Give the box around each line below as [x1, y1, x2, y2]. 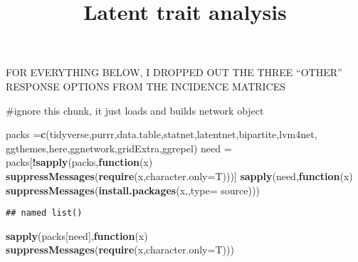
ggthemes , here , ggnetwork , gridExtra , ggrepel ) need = [6, 140, 232, 155]
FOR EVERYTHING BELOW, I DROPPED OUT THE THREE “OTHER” [6, 65, 342, 80]
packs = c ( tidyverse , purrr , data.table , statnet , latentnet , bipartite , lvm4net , [6, 127, 317, 142]
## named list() [6, 208, 83, 219]
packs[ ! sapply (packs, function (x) [6, 154, 153, 169]
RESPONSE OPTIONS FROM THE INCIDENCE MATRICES [6, 78, 286, 93]
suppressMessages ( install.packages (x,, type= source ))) [6, 182, 260, 197]
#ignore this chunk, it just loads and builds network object [6, 103, 264, 117]
